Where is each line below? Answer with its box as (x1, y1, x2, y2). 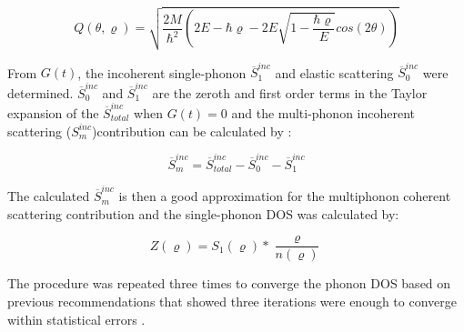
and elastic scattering (275, 63, 394, 82)
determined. (7, 83, 74, 102)
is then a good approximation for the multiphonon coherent (118, 186, 451, 206)
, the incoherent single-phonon (77, 63, 247, 82)
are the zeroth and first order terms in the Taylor (152, 83, 428, 102)
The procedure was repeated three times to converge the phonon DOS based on (7, 274, 451, 293)
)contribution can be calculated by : (92, 121, 292, 140)
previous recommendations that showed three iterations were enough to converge (7, 291, 458, 310)
